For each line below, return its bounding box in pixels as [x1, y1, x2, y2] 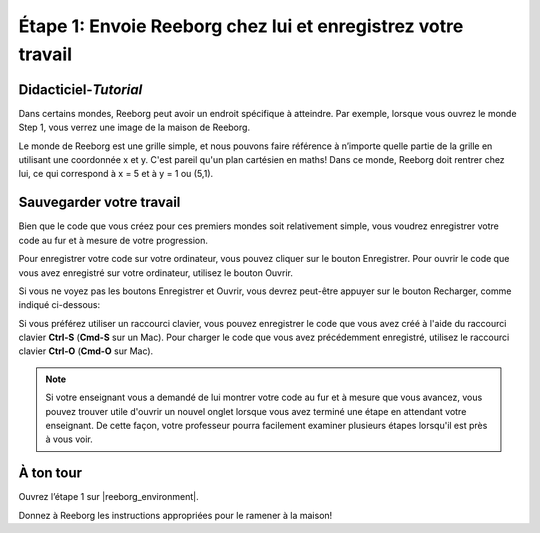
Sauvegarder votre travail [18, 194, 181, 211]
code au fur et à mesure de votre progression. [18, 234, 209, 246]
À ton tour [18, 465, 83, 482]
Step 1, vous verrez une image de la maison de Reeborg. [18, 121, 250, 134]
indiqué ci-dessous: [18, 299, 101, 311]
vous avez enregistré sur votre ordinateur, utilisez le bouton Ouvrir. [18, 266, 294, 279]
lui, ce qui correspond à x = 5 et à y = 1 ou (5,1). [18, 168, 214, 180]
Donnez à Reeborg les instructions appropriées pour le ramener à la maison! [18, 509, 333, 521]
